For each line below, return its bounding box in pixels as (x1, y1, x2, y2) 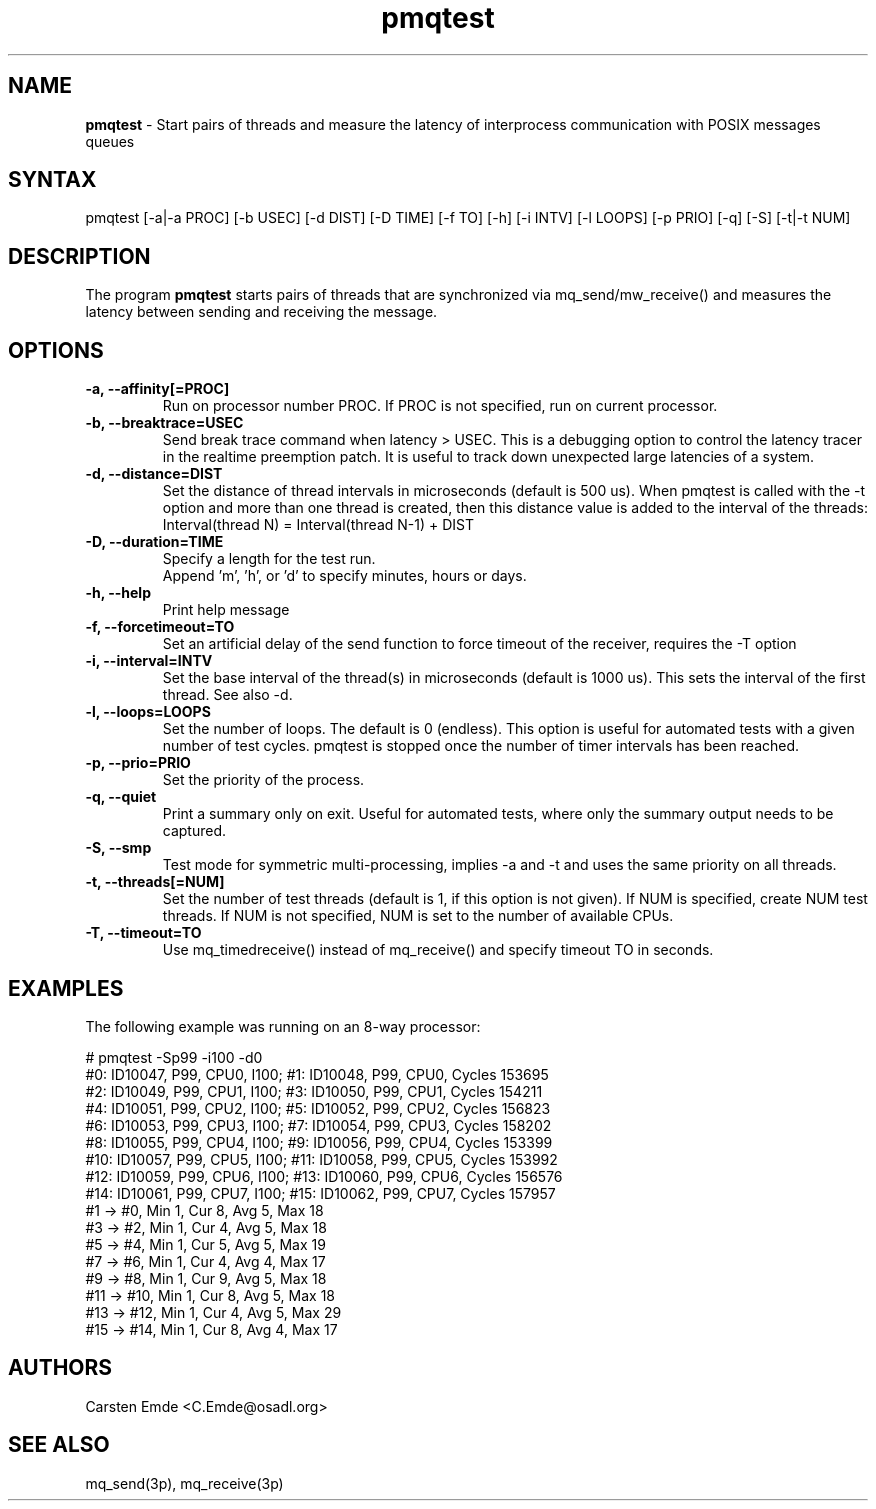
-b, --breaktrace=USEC (85, 414, 244, 432)
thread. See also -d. (162, 686, 293, 704)
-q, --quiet (85, 788, 157, 806)
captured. (162, 822, 227, 840)
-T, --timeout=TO (85, 924, 202, 942)
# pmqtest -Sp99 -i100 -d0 (85, 1048, 263, 1066)
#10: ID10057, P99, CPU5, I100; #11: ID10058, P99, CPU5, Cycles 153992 (85, 1150, 558, 1168)
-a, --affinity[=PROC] (85, 380, 230, 398)
